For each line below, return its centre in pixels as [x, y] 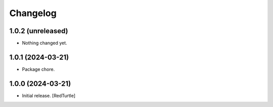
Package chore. [38, 69]
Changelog [33, 13]
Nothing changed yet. [45, 43]
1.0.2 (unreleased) [39, 31]
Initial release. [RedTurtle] [49, 95]
